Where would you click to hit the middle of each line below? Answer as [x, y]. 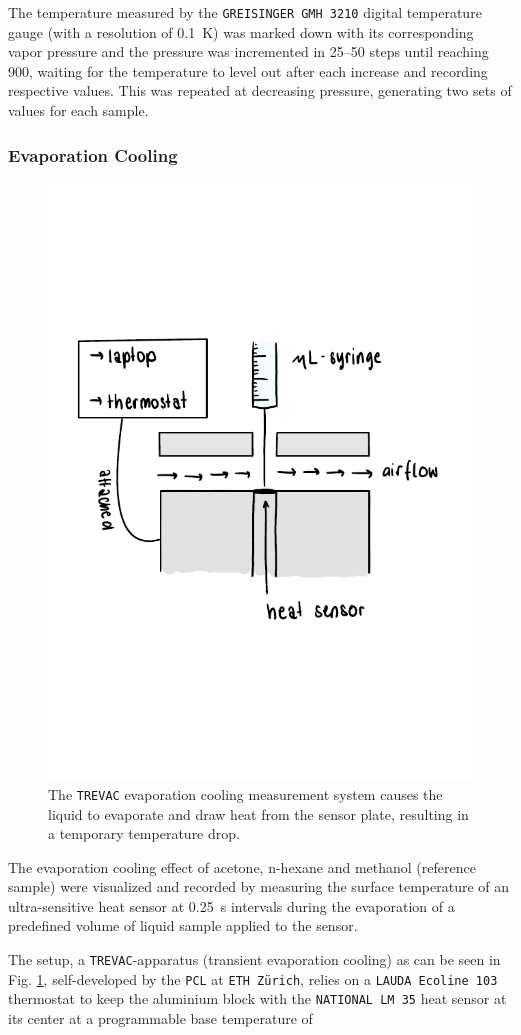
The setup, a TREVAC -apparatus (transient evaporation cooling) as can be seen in [254, 959]
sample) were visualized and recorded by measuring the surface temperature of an [259, 886]
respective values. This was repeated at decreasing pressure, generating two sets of [260, 90]
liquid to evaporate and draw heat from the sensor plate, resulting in [258, 813]
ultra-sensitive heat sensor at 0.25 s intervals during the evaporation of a [231, 905]
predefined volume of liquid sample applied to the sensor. [183, 925]
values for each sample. [78, 110]
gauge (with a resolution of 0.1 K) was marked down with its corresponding [241, 31]
